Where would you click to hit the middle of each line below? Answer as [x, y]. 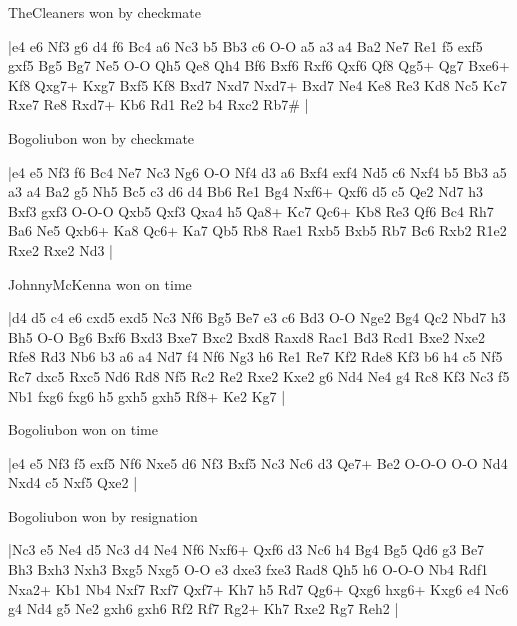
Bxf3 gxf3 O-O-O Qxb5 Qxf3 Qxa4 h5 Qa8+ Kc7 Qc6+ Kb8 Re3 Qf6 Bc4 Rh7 [251, 210]
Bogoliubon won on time [83, 429]
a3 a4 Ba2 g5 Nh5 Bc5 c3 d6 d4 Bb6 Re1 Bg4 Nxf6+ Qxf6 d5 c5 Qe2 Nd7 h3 [245, 191]
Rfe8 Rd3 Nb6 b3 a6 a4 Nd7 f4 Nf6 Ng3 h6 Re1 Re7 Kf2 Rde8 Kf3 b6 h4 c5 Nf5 [255, 356]
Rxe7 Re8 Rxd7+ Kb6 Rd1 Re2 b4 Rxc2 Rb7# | [158, 104]
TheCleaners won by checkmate [104, 12]
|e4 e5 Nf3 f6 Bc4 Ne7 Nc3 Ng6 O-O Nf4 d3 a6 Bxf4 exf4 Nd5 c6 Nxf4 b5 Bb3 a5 [257, 171]
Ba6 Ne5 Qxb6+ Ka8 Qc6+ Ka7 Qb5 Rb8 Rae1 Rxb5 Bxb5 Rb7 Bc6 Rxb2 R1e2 [257, 230]
